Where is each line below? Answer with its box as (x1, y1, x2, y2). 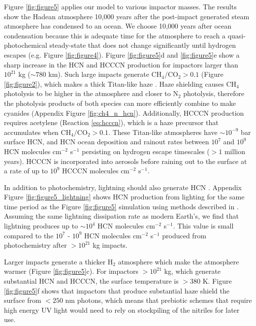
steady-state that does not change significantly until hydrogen (49, 40, 236, 50)
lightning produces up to (4, 221, 78, 231)
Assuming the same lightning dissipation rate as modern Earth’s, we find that (4, 211, 239, 221)
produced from (162, 230, 206, 240)
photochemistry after (4, 240, 67, 250)
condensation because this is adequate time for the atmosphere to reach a (4, 30, 226, 40)
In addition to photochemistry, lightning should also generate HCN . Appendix (4, 182, 242, 192)
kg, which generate (164, 266, 221, 276)
